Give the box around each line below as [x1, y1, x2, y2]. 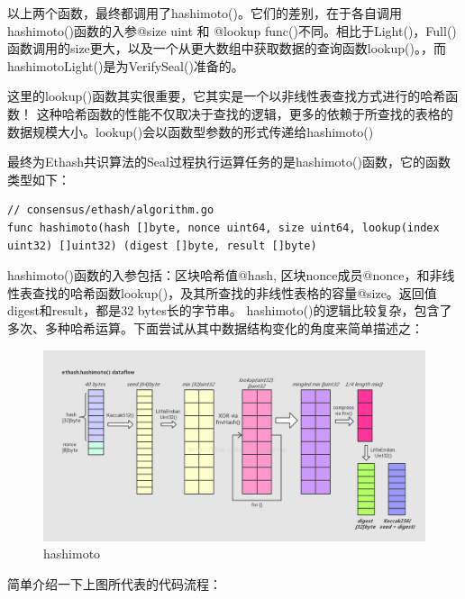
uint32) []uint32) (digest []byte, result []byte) [7, 239, 317, 252]
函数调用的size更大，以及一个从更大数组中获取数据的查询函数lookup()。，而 [7, 39, 446, 58]
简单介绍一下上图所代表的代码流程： [7, 574, 222, 593]
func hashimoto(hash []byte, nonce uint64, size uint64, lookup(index [7, 221, 440, 234]
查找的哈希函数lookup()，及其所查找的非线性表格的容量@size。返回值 [32, 283, 437, 302]
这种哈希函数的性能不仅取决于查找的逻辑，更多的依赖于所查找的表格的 [36, 104, 453, 123]
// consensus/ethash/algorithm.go [7, 204, 214, 217]
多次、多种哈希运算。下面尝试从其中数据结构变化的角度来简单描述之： [7, 318, 424, 337]
